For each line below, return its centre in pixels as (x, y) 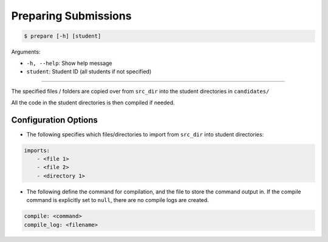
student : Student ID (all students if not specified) (89, 71)
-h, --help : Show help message (69, 63)
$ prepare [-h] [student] (63, 36)
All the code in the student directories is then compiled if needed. (93, 103)
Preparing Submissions (71, 16)
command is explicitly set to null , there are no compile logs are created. (118, 200)
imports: (37, 150)
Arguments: (26, 52)
